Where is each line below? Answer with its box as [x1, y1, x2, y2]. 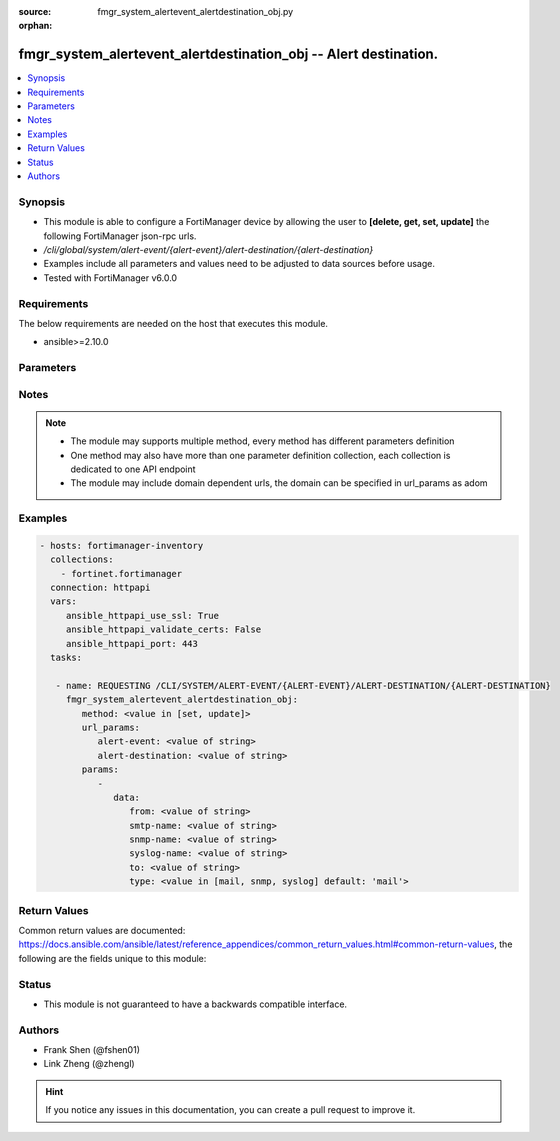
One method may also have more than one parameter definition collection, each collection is [70, 449, 451, 461]
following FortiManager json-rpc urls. [43, 230, 197, 242]
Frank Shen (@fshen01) [43, 1044, 140, 1056]
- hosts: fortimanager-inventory [39, 540, 204, 551]
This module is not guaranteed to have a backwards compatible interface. [43, 998, 348, 1010]
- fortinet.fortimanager [60, 568, 183, 579]
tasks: [50, 652, 83, 664]
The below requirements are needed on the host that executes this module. [18, 317, 329, 329]
